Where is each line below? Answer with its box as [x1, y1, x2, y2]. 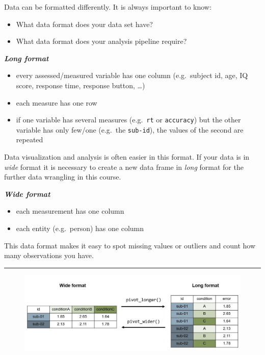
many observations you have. [4, 250, 94, 261]
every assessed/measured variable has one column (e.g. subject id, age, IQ [16, 70, 248, 81]
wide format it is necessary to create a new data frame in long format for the [4, 161, 244, 172]
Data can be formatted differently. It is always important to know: [4, 2, 211, 12]
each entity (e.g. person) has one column [16, 223, 144, 234]
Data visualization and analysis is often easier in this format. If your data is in [4, 151, 250, 162]
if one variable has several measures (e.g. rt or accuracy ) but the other [16, 114, 241, 125]
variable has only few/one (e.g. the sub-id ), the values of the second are [16, 124, 244, 135]
